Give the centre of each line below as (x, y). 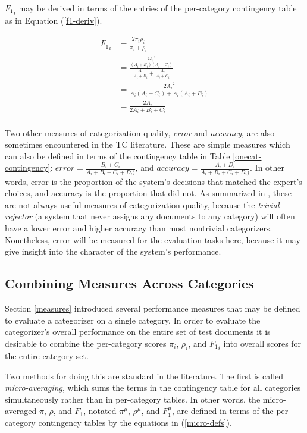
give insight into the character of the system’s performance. (113, 251)
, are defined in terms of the (223, 411)
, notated (100, 411)
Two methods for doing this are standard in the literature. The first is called (144, 376)
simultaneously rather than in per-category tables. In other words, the (133, 399)
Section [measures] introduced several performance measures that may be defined (153, 308)
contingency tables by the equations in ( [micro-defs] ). (135, 422)
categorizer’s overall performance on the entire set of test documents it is (138, 332)
